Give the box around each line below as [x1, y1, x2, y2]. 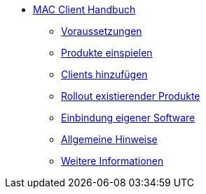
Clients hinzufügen [61, 68, 148, 80]
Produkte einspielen [61, 47, 153, 59]
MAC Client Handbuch [33, 3, 136, 15]
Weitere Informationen [61, 155, 164, 167]
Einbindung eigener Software [61, 112, 195, 124]
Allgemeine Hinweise [61, 133, 158, 145]
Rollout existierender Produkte [61, 90, 200, 102]
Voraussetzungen [61, 25, 142, 37]
